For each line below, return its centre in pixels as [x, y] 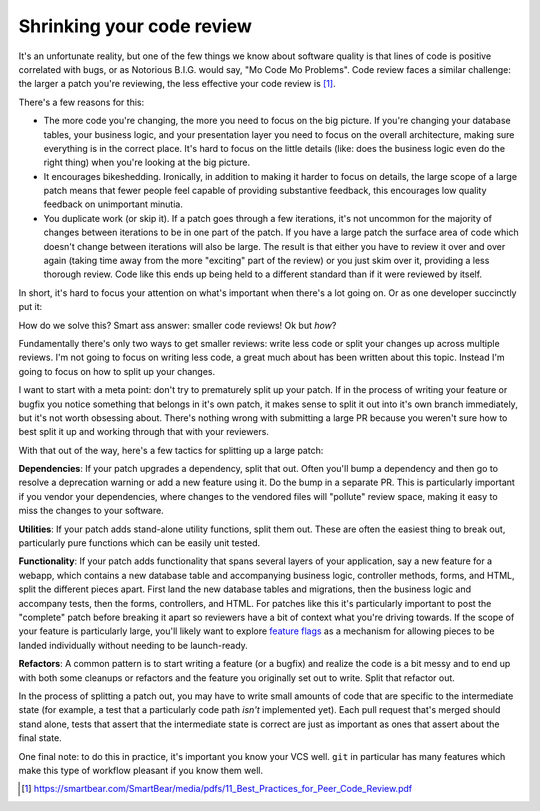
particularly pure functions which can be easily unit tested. [139, 543]
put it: [30, 307]
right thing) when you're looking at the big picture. [146, 162]
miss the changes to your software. [91, 511]
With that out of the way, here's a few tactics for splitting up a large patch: [171, 450]
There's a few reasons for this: [81, 102]
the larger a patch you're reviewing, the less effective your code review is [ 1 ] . [177, 84]
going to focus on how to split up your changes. [117, 371]
